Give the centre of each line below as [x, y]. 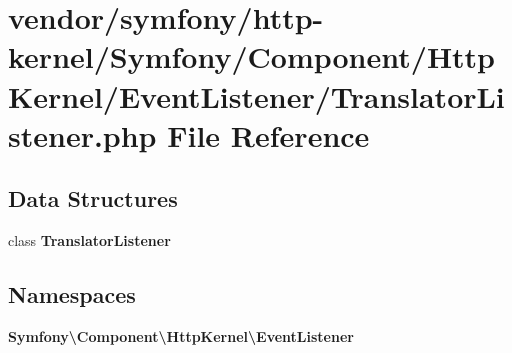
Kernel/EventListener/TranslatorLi [256, 95]
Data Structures [93, 198]
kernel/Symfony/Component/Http [252, 56]
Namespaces [72, 294]
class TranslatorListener [89, 240]
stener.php [82, 134]
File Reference [268, 134]
